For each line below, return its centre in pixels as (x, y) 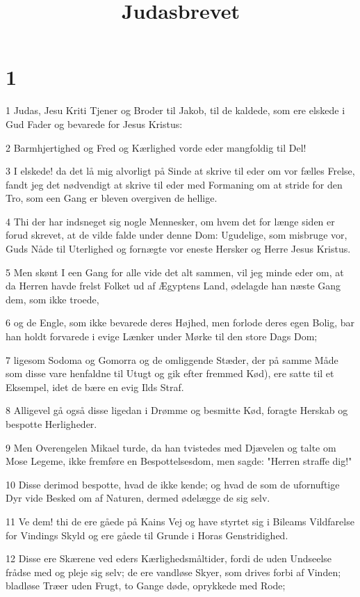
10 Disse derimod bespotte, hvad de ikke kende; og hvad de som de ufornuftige (173, 484)
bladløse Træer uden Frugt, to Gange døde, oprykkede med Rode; (146, 586)
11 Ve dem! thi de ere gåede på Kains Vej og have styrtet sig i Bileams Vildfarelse (180, 521)
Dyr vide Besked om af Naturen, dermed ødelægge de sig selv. (138, 498)
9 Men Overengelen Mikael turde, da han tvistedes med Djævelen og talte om (171, 447)
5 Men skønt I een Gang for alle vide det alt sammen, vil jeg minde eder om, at (175, 272)
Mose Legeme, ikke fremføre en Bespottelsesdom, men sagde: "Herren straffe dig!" (179, 461)
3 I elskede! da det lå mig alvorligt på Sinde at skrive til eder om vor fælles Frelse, (180, 171)
